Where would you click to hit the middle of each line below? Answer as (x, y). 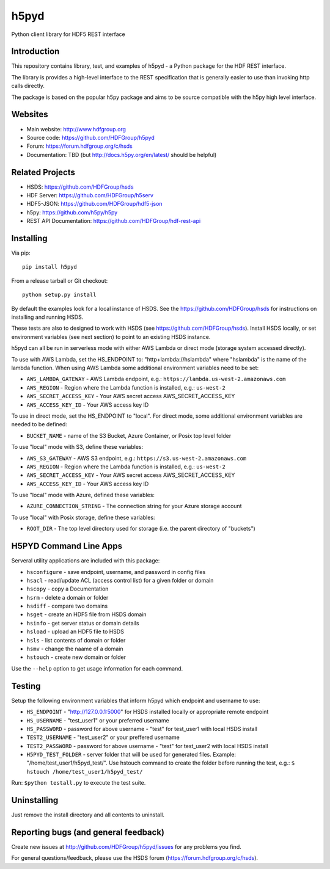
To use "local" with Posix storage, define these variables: (83, 517)
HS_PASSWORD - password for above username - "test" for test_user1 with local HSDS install (142, 729)
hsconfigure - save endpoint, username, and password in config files (116, 572)
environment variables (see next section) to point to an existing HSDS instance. (111, 336)
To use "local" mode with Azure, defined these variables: (83, 495)
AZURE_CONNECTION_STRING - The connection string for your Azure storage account (134, 506)
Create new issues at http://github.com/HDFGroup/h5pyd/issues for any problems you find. (126, 847)
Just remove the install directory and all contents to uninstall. (88, 815)
